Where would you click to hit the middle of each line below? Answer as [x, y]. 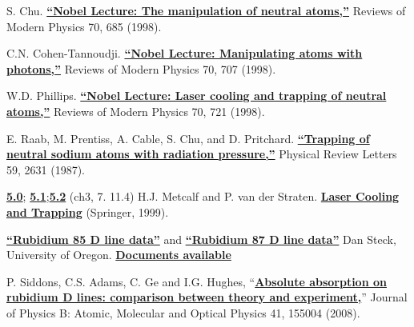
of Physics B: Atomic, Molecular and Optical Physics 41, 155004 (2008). [183, 312]
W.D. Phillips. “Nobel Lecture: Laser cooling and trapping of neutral [197, 96]
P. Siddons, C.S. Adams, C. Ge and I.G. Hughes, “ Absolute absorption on [197, 281]
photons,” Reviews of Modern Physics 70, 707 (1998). [141, 68]
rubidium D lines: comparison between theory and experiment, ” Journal [207, 297]
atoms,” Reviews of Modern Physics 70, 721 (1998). [136, 111]
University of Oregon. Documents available [119, 255]
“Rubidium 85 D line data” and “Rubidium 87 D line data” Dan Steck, [201, 239]
